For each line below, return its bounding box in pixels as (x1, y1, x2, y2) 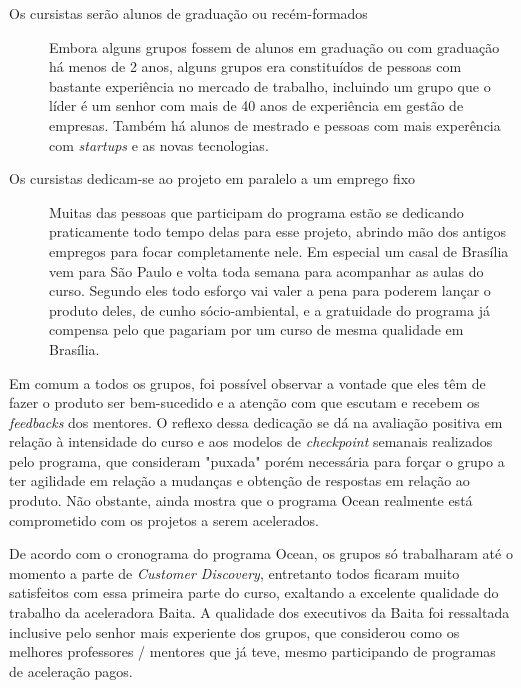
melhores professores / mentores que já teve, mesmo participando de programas (9, 641, 496, 662)
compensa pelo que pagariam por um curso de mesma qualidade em (49, 319, 464, 340)
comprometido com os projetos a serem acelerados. (9, 509, 319, 530)
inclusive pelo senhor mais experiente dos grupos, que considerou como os (9, 621, 460, 642)
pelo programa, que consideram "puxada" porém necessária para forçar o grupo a (9, 450, 505, 471)
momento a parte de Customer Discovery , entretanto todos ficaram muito (9, 562, 460, 583)
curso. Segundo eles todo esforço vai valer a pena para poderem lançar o (49, 280, 491, 301)
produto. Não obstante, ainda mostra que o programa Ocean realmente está (9, 490, 473, 511)
